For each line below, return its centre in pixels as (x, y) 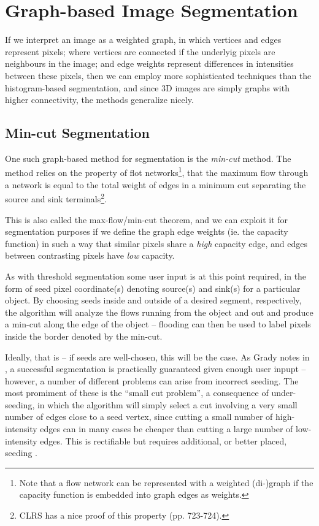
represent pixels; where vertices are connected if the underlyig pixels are (140, 51)
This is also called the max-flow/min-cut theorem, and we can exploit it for (147, 219)
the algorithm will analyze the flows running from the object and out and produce (159, 312)
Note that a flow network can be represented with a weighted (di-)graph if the (166, 482)
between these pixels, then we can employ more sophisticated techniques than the (158, 75)
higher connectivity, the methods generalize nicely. (99, 100)
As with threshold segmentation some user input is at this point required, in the (156, 276)
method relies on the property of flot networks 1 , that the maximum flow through (157, 172)
